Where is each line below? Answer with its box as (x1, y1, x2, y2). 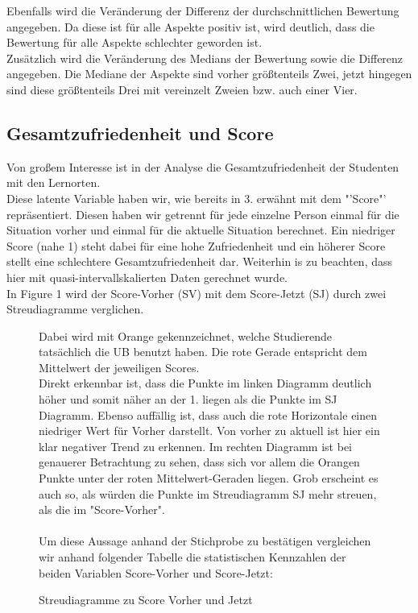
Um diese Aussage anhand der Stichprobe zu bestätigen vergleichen (39, 532, 371, 549)
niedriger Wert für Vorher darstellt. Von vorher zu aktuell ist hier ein (39, 422, 380, 439)
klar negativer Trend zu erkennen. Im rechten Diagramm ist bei (39, 437, 352, 454)
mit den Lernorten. (6, 174, 101, 191)
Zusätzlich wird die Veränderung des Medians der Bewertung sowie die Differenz (6, 49, 404, 66)
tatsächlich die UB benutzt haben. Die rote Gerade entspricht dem (39, 343, 367, 360)
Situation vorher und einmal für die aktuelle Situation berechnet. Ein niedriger (6, 222, 395, 238)
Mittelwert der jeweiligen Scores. (39, 358, 200, 375)
